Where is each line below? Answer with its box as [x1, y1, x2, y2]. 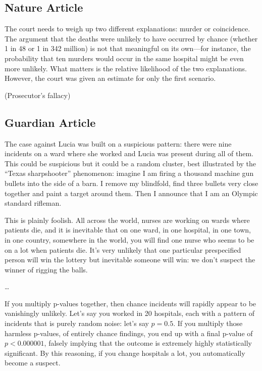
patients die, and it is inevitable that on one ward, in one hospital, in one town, [5, 224, 251, 235]
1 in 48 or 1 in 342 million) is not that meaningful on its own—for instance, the [5, 43, 251, 54]
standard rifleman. [5, 198, 62, 208]
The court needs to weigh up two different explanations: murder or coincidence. [5, 23, 250, 34]
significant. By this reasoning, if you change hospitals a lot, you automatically [5, 347, 245, 358]
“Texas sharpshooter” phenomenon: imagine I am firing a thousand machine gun [5, 168, 254, 178]
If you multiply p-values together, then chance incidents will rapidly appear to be [5, 298, 256, 308]
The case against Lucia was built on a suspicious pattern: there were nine [5, 138, 232, 149]
